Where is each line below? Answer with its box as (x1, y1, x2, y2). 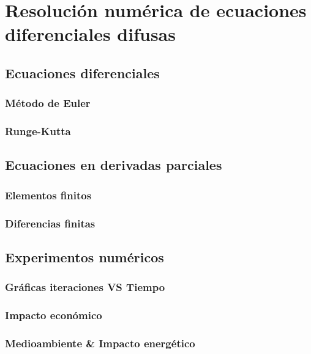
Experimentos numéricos (5, 247, 164, 266)
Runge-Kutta (5, 124, 71, 139)
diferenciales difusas (5, 21, 176, 46)
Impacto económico (5, 308, 102, 323)
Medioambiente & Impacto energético (5, 335, 195, 350)
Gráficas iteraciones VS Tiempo (5, 279, 165, 295)
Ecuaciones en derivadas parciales (5, 155, 222, 174)
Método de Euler (5, 95, 91, 111)
